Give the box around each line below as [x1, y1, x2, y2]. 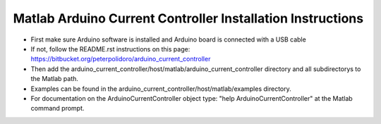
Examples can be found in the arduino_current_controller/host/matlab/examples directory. [30, 85, 292, 93]
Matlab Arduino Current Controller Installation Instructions [13, 11, 363, 26]
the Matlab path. [30, 75, 79, 83]
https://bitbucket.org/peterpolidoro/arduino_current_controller [30, 55, 211, 63]
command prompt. [30, 104, 85, 113]
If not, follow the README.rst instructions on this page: [30, 44, 190, 53]
